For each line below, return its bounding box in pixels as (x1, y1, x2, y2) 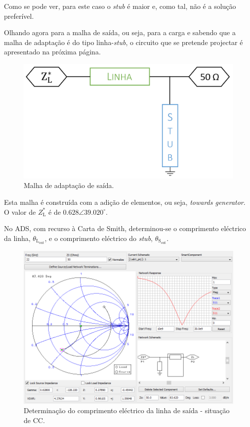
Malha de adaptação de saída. (24, 180, 114, 190)
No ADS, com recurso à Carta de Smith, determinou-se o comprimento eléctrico (4, 223, 246, 234)
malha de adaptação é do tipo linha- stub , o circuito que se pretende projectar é (4, 37, 243, 47)
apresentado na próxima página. (4, 47, 101, 57)
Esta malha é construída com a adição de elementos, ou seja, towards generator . (4, 197, 246, 207)
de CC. (24, 415, 45, 425)
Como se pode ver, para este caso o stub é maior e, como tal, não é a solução (4, 1, 236, 11)
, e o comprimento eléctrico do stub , (44, 233, 153, 243)
